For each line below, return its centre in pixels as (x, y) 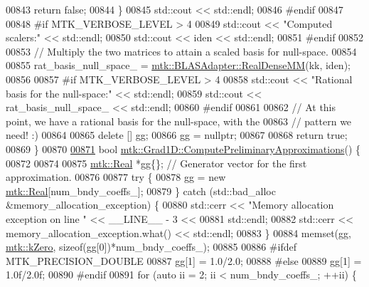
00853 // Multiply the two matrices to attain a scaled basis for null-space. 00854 (181, 51)
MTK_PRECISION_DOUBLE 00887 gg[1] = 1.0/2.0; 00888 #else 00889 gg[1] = (184, 260)
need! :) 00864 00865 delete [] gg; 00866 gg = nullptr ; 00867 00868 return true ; (177, 135)
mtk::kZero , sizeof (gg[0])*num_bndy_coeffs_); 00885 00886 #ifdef (151, 247)
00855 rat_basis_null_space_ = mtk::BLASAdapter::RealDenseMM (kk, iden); (178, 65)
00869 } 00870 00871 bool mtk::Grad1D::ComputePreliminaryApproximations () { (183, 148)
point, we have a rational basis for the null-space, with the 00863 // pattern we (179, 121)
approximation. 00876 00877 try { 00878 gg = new (116, 177)
